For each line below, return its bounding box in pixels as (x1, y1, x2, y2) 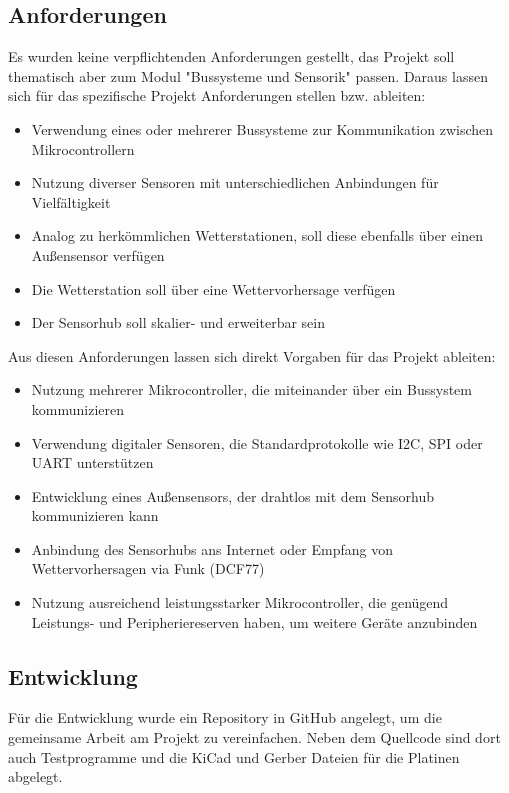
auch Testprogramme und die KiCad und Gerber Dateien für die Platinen (8, 746, 460, 767)
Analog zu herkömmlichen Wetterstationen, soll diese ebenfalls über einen (31, 225, 483, 246)
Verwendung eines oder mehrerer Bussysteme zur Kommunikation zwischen (31, 118, 494, 139)
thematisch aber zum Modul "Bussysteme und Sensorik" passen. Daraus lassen (8, 65, 488, 86)
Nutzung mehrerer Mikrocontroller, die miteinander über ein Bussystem (31, 379, 472, 400)
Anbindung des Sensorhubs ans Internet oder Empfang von (31, 538, 393, 559)
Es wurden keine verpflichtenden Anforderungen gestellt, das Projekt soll (8, 46, 455, 67)
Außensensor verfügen (31, 244, 165, 265)
